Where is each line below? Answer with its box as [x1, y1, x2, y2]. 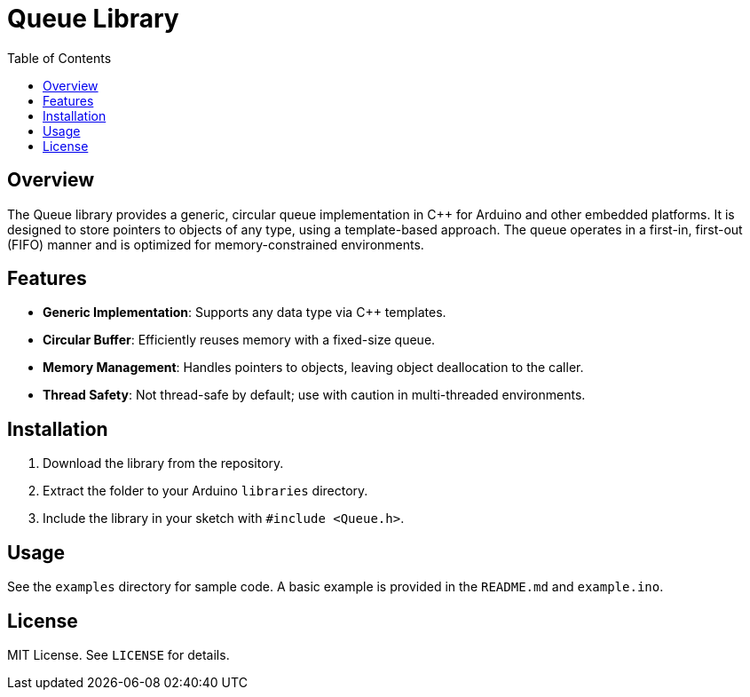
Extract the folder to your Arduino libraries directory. [43, 483, 368, 499]
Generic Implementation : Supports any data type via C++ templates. [43, 305, 446, 321]
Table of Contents [7, 50, 112, 66]
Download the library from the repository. [43, 455, 284, 471]
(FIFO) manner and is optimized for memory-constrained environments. [7, 236, 424, 252]
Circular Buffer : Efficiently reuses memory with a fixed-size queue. [43, 332, 436, 348]
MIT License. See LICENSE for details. [7, 646, 230, 662]
